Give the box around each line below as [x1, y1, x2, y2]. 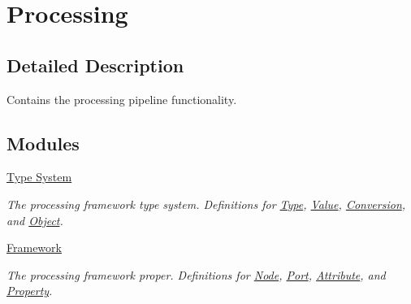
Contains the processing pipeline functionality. [6, 90, 237, 107]
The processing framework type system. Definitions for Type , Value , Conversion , [6, 195, 406, 212]
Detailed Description [6, 52, 184, 77]
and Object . [6, 211, 63, 228]
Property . [6, 282, 53, 299]
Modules [6, 130, 80, 155]
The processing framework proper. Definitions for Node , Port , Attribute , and [6, 266, 386, 283]
